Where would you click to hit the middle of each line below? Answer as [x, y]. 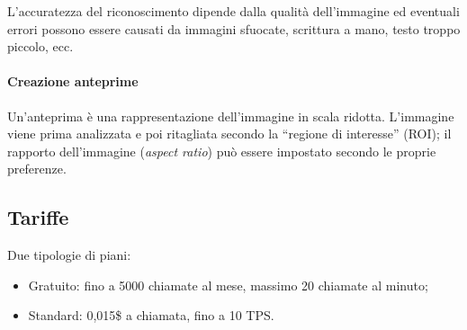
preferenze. [37, 169]
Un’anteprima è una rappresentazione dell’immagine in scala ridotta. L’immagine [231, 116]
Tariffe [38, 217]
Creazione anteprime [73, 81]
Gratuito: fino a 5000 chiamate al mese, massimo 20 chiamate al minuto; [228, 285]
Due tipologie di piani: [69, 255]
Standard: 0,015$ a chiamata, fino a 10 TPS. [151, 315]
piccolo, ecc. [40, 46]
